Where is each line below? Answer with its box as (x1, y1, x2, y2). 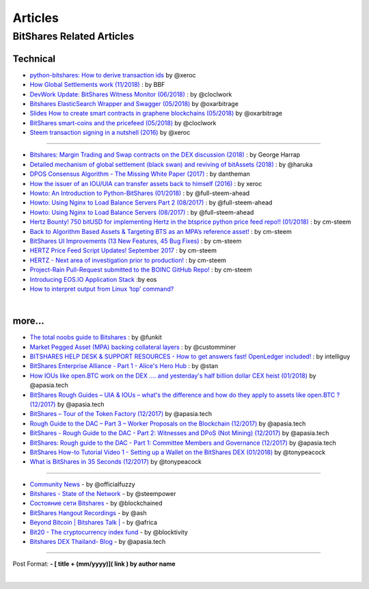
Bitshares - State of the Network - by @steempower (29, 490, 176, 498)
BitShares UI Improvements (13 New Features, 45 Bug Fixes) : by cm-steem (29, 237, 242, 245)
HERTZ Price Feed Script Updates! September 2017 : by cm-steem (29, 246, 217, 254)
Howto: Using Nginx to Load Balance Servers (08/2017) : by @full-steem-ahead (29, 208, 254, 216)
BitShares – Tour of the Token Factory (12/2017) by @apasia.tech (29, 410, 213, 418)
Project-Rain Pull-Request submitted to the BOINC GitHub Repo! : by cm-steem (29, 265, 252, 274)
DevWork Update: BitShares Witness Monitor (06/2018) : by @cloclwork (29, 90, 232, 99)
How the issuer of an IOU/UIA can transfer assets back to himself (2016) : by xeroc (29, 179, 262, 187)
